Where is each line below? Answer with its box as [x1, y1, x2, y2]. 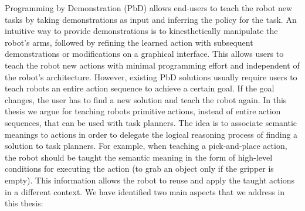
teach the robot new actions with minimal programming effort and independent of [5, 59, 300, 71]
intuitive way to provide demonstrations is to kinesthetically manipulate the [5, 25, 278, 37]
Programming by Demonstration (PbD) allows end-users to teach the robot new [5, 2, 293, 13]
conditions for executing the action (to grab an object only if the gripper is [5, 162, 274, 175]
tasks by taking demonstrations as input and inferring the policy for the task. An [5, 13, 297, 25]
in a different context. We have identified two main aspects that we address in [5, 185, 285, 198]
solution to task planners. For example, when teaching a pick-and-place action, [5, 139, 287, 152]
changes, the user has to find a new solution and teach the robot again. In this [5, 93, 287, 105]
